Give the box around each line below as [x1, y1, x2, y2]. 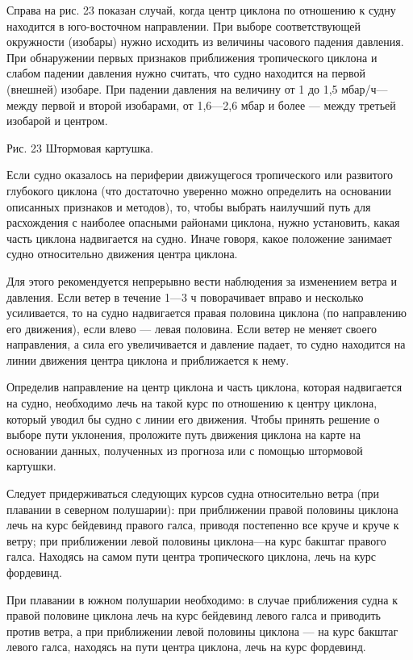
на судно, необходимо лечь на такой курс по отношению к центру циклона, [6, 395, 378, 411]
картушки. [6, 457, 56, 474]
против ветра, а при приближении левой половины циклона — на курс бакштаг [6, 622, 398, 639]
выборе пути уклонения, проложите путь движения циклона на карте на [6, 426, 361, 443]
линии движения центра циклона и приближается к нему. [6, 351, 290, 368]
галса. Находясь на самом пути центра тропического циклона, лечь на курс [6, 548, 377, 565]
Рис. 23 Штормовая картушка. [6, 139, 154, 156]
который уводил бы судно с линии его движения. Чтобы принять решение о [6, 410, 380, 427]
